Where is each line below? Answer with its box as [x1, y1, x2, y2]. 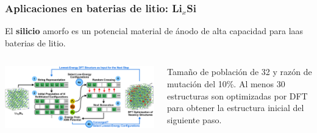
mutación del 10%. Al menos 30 [167, 77, 285, 90]
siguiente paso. [167, 113, 222, 126]
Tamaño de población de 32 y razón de [167, 65, 312, 78]
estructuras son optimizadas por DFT [167, 89, 308, 102]
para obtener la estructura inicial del [167, 101, 304, 114]
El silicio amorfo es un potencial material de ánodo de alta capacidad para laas [5, 24, 304, 37]
